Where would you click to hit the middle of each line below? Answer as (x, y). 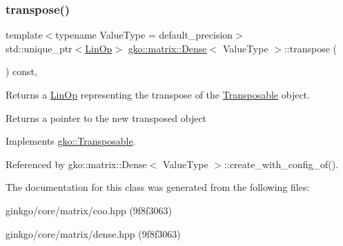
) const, (21, 71)
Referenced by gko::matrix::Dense (76, 164)
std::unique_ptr (39, 48)
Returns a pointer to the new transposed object (106, 117)
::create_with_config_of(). (282, 164)
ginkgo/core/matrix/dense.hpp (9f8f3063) (93, 233)
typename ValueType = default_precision (144, 35)
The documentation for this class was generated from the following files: (158, 187)
